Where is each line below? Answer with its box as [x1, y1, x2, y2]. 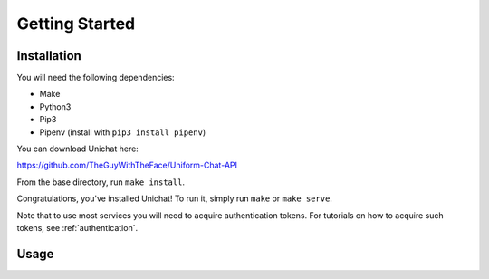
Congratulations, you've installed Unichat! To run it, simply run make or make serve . [16, 193, 332, 204]
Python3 [39, 101, 72, 112]
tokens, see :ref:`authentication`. [16, 222, 139, 233]
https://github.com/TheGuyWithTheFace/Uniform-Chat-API [16, 159, 238, 171]
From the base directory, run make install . [16, 177, 186, 188]
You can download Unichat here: [16, 143, 139, 154]
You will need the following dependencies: [16, 72, 176, 83]
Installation [16, 48, 81, 63]
